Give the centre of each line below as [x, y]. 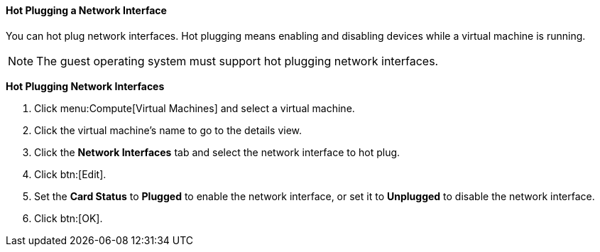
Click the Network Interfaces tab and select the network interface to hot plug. [217, 152]
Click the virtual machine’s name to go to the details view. [168, 130]
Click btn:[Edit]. [70, 174]
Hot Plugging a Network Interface [86, 10]
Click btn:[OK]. [69, 218]
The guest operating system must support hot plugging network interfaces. [238, 61]
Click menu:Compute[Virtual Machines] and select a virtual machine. [195, 108]
